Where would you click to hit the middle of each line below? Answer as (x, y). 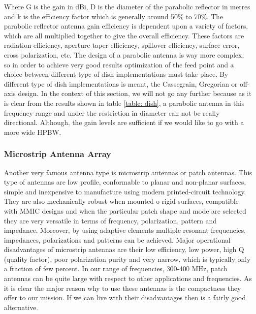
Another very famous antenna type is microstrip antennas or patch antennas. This (128, 172)
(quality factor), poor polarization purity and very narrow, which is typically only (127, 259)
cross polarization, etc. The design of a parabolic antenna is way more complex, (124, 54)
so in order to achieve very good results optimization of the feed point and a (119, 64)
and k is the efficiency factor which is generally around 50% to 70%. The (113, 16)
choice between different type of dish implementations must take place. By (116, 74)
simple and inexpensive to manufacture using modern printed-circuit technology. (125, 191)
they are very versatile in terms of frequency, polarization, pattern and (111, 220)
